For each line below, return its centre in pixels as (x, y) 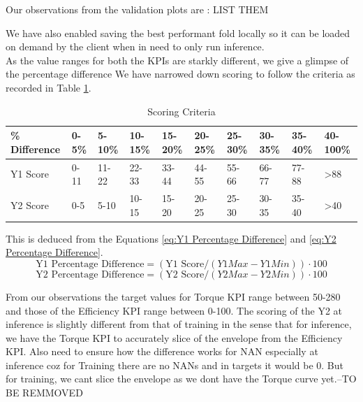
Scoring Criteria (181, 111)
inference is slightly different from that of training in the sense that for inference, (179, 324)
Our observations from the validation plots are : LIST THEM (137, 9)
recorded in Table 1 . (49, 87)
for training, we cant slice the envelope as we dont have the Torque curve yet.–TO (181, 379)
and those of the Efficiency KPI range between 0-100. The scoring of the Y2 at (174, 310)
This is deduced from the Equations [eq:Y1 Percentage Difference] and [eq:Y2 (171, 238)
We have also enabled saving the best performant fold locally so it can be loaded (178, 33)
